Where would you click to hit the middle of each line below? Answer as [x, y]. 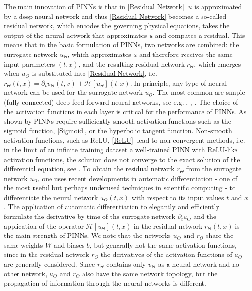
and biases [69, 245]
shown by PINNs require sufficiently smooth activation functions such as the [118, 121]
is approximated [218, 6]
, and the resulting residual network [132, 64]
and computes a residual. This [200, 35]
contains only [126, 264]
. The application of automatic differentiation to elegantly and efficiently [112, 207]
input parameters [30, 64]
